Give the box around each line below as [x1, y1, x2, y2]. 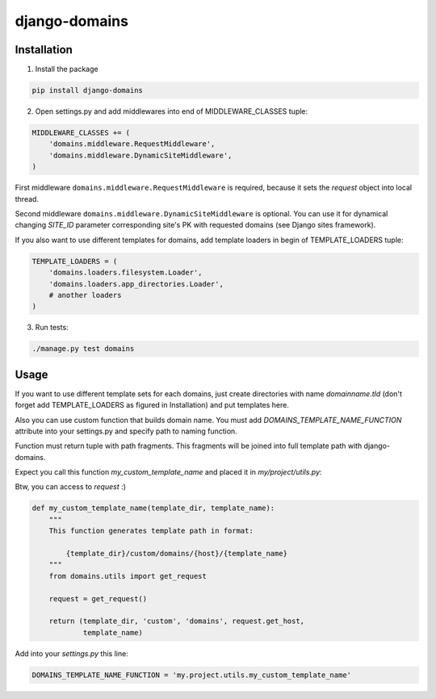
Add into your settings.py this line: [15, 648, 128, 658]
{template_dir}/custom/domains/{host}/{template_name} [65, 549, 288, 559]
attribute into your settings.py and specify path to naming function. [15, 426, 237, 436]
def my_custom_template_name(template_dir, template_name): [31, 504, 275, 513]
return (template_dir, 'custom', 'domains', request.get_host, [48, 617, 305, 626]
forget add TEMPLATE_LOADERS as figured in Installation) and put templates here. [15, 400, 290, 410]
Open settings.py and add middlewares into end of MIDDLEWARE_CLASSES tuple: [35, 107, 308, 116]
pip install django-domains [31, 86, 143, 95]
